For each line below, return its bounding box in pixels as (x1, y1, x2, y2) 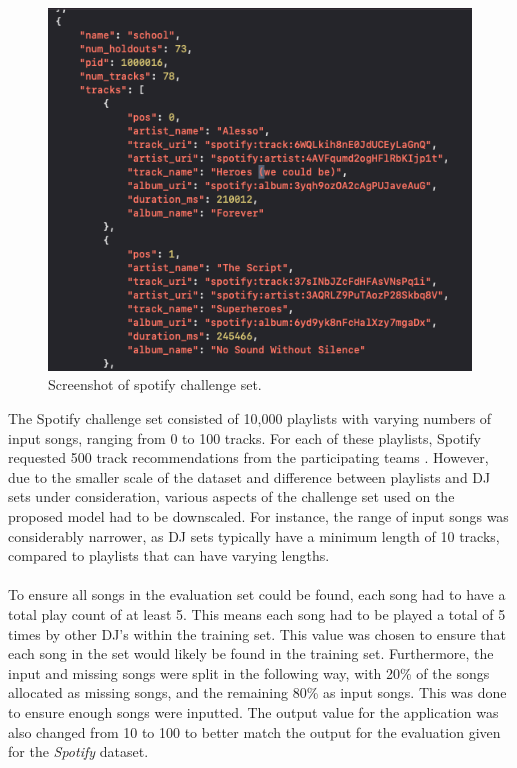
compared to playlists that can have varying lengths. (8, 545, 330, 566)
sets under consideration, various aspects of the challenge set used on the (8, 486, 455, 507)
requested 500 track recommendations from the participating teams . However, (8, 447, 489, 468)
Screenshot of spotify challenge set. (48, 374, 262, 395)
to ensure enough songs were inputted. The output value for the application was (8, 701, 499, 722)
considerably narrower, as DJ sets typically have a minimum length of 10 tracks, (8, 525, 500, 546)
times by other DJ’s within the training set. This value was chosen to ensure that (8, 623, 507, 644)
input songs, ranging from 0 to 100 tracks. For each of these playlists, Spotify (8, 427, 481, 448)
